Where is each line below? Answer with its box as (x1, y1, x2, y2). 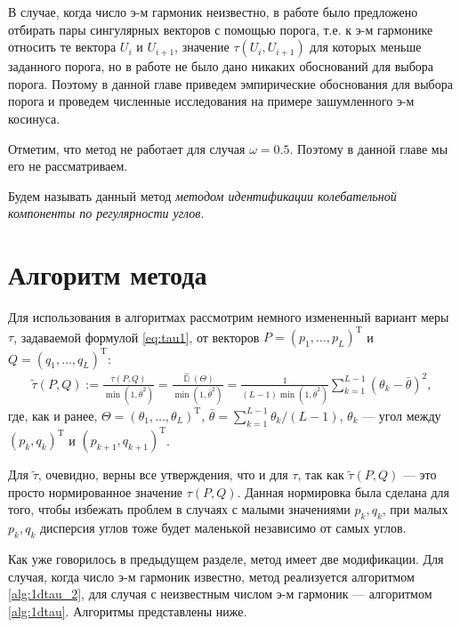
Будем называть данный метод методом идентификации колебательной (8, 186, 397, 205)
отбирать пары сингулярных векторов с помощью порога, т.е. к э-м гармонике (8, 20, 433, 38)
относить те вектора (8, 37, 117, 56)
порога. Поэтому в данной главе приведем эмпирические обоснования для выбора (8, 74, 453, 92)
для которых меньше (310, 37, 422, 56)
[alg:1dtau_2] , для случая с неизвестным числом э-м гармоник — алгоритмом (8, 584, 432, 603)
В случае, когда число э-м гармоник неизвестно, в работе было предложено (8, 3, 418, 20)
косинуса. (8, 109, 61, 127)
